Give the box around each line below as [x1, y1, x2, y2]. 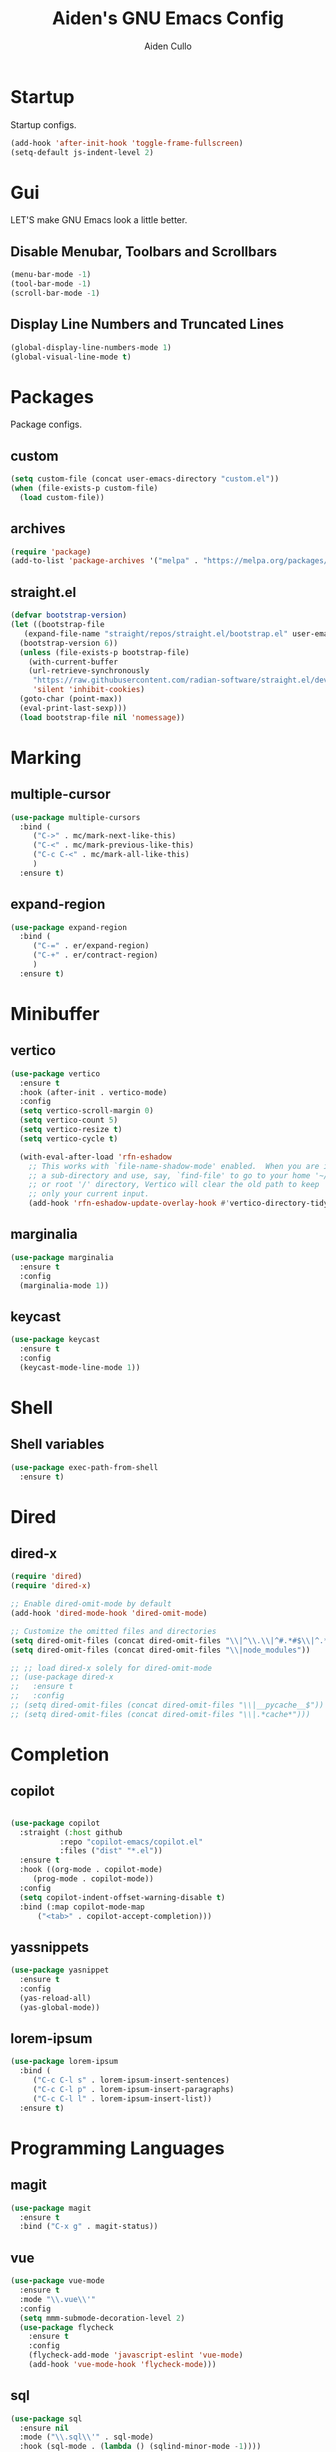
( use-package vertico [10, 1068, 101, 1079]
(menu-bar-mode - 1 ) [10, 270, 92, 280]
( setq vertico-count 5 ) [19, 1115, 118, 1126]
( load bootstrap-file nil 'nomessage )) [19, 712, 186, 722]
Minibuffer [10, 1003, 100, 1025]
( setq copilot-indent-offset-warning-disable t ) [19, 1892, 226, 1902]
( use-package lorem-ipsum [10, 2057, 118, 2067]
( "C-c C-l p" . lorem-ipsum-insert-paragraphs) [32, 2085, 235, 2095]
